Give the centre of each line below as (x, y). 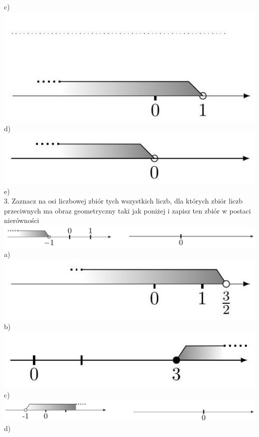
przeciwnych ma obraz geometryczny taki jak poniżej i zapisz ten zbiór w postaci (128, 210)
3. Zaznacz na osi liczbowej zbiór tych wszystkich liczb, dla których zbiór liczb (124, 201)
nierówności (22, 220)
